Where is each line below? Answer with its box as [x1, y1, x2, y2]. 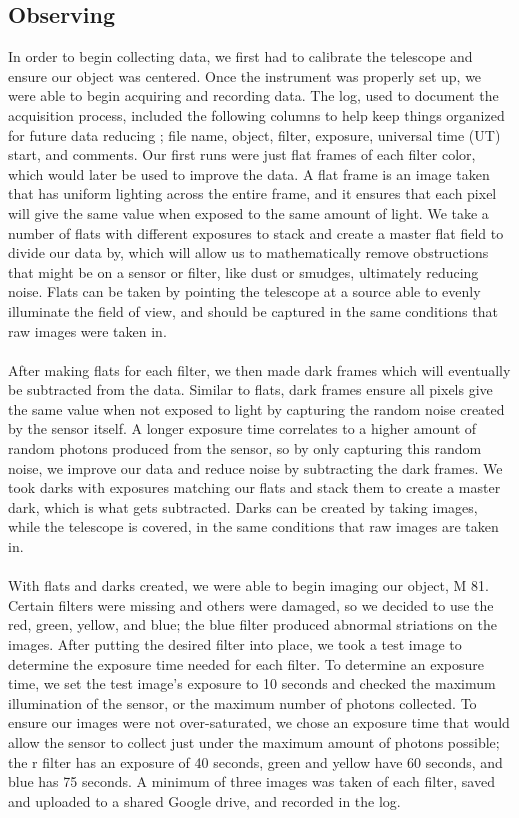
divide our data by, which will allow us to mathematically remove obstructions [8, 242, 489, 263]
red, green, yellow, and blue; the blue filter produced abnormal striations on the [8, 614, 497, 635]
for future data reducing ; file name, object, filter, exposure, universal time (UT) [8, 124, 501, 145]
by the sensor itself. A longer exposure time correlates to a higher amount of [8, 418, 477, 439]
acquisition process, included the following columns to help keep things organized [8, 104, 505, 125]
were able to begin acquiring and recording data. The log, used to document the [8, 85, 499, 106]
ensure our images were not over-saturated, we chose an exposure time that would [8, 712, 510, 733]
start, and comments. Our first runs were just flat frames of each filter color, [8, 144, 476, 165]
